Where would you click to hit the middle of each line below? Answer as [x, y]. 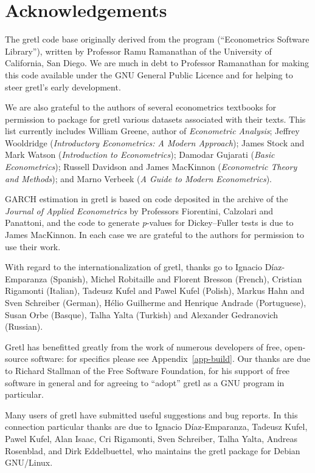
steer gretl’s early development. [63, 87]
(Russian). [24, 326]
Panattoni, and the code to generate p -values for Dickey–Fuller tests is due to [149, 223]
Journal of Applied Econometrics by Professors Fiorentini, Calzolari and [139, 210]
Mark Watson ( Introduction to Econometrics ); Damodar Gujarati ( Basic [140, 155]
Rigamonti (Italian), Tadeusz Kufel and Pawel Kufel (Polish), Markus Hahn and [155, 291]
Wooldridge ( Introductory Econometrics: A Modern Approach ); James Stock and [155, 142]
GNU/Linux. [29, 462]
